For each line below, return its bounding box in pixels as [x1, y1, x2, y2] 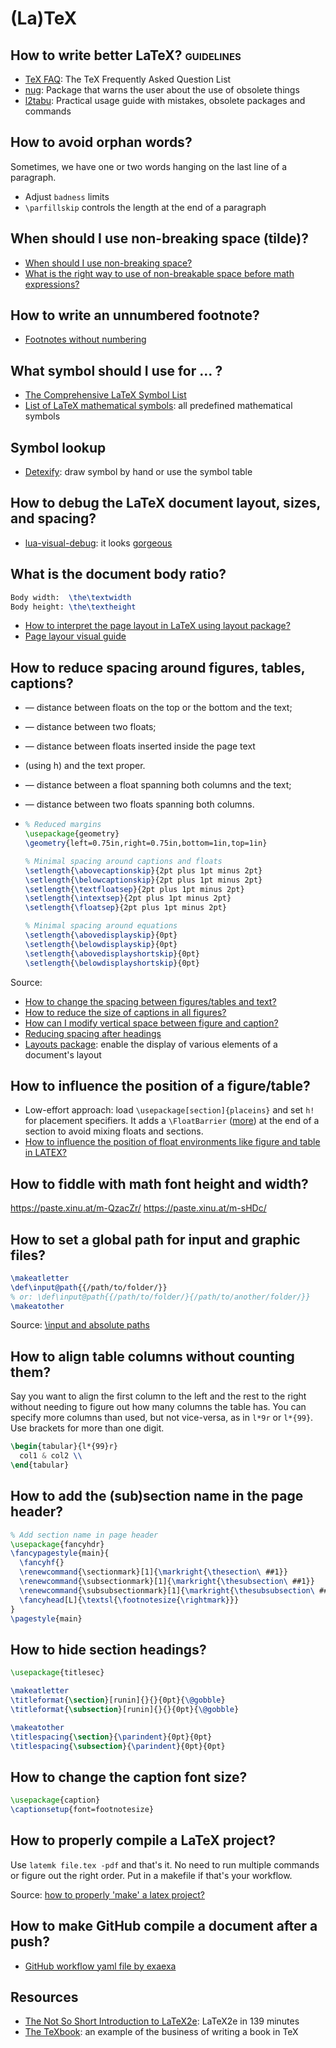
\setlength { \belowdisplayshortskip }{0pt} [24, 958, 201, 968]
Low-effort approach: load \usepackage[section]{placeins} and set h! [24, 1104, 315, 1116]
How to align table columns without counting [10, 1348, 295, 1365]
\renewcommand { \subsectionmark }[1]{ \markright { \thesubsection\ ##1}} [19, 1577, 315, 1587]
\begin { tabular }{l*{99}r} [10, 1442, 118, 1452]
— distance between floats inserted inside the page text [24, 740, 256, 752]
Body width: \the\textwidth [10, 592, 132, 602]
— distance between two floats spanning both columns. [24, 798, 255, 811]
